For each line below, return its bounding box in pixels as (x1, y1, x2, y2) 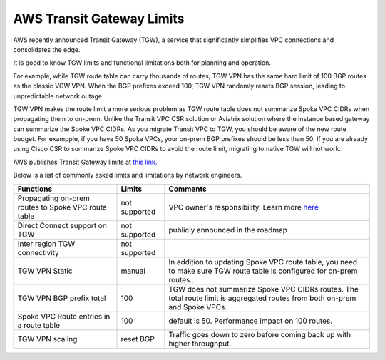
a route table (17, 320, 61, 330)
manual (120, 266, 146, 276)
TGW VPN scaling (17, 334, 78, 344)
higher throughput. (168, 339, 232, 349)
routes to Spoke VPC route (17, 202, 107, 212)
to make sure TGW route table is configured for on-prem (168, 266, 358, 276)
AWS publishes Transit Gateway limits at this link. (13, 158, 158, 166)
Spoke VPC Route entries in (17, 311, 111, 321)
